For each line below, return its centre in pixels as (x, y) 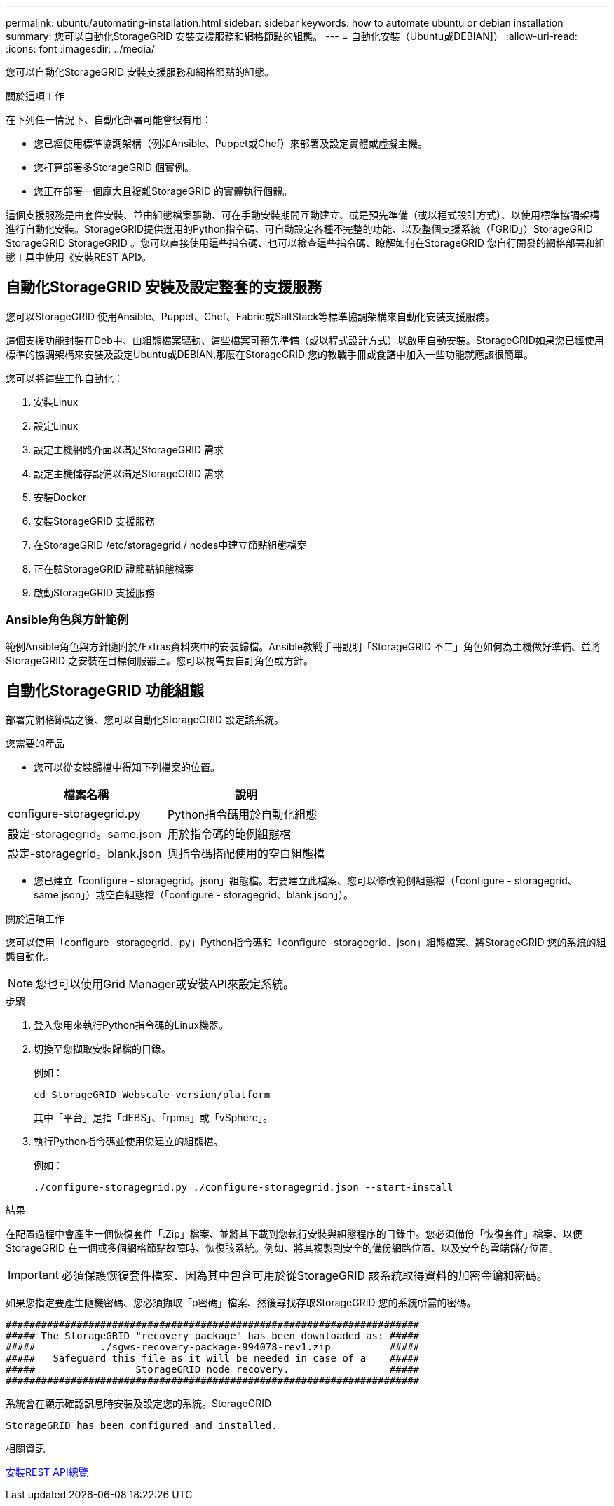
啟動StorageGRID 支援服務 (94, 592)
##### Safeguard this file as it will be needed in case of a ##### (213, 1358)
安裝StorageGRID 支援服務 (94, 521)
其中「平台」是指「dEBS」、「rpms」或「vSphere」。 (153, 1118)
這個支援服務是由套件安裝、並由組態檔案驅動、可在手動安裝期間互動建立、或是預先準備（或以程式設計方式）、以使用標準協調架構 (302, 215)
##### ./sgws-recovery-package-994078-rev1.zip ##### (213, 1347)
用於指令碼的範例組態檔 (230, 834)
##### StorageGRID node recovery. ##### (213, 1370)
